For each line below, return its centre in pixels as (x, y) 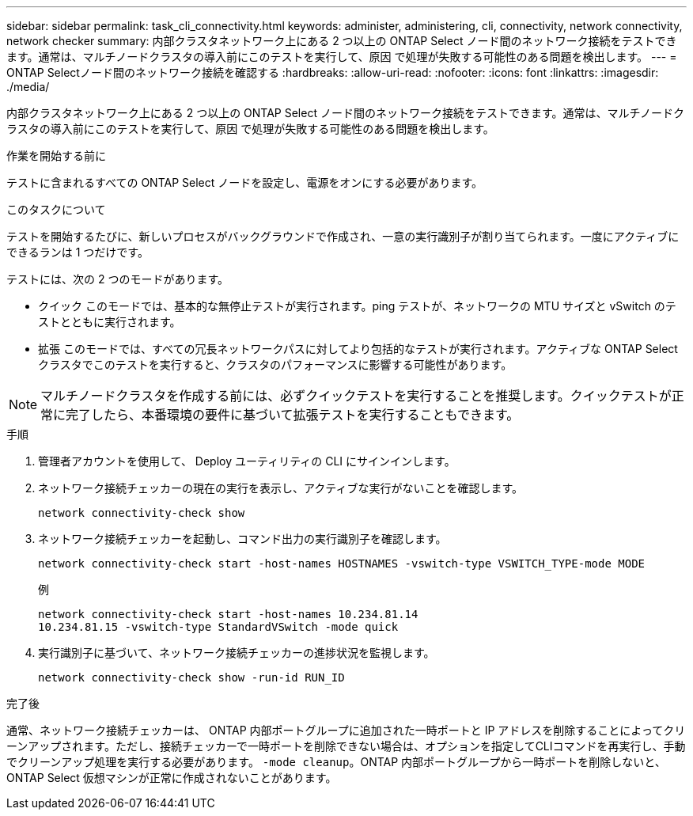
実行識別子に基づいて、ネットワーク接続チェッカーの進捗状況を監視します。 (237, 653)
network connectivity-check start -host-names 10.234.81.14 (228, 614)
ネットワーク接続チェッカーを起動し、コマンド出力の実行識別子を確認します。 (242, 539)
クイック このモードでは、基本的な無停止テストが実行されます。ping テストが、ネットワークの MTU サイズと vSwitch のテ (357, 306)
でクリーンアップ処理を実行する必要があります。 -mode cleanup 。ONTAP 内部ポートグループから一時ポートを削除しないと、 (336, 762)
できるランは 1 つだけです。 (78, 252)
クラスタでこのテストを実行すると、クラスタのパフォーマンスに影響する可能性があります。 (275, 364)
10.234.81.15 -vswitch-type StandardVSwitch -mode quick (218, 627)
